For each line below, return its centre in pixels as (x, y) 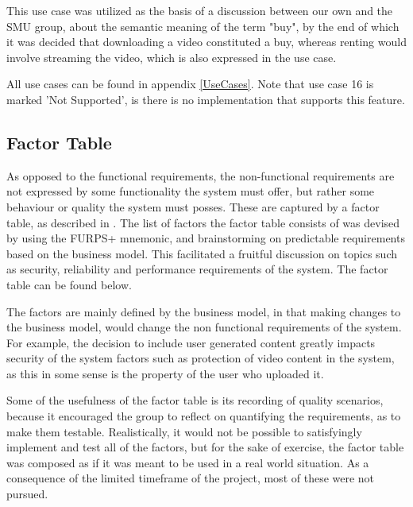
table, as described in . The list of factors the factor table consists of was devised (203, 222)
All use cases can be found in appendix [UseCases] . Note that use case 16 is (190, 84)
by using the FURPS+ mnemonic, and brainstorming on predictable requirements (206, 238)
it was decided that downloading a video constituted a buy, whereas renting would (206, 42)
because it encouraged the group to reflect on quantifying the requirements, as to (204, 416)
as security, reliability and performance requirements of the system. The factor (197, 269)
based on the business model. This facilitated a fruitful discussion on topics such (202, 253)
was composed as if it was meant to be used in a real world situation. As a (188, 462)
